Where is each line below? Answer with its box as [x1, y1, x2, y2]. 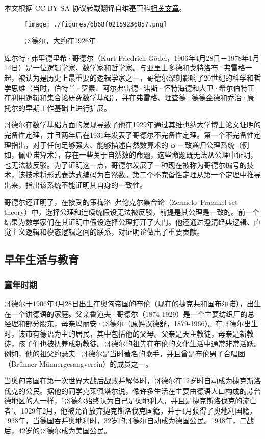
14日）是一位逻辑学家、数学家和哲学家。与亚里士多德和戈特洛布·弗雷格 [4, 62, 245, 73]
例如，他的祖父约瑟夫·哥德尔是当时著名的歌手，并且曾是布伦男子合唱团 [4, 348, 245, 358]
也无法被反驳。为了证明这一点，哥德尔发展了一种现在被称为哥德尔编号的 [4, 159, 247, 170]
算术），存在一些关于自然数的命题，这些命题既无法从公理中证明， [39, 149, 257, 160]
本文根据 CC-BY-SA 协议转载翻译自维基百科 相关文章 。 [4, 3, 187, 13]
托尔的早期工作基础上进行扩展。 [4, 102, 111, 113]
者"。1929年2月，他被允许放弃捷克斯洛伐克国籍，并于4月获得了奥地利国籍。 [4, 405, 257, 416]
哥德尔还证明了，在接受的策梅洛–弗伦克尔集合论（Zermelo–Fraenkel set [4, 196, 238, 207]
